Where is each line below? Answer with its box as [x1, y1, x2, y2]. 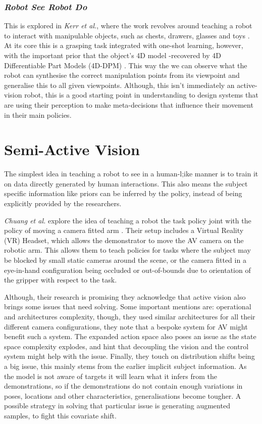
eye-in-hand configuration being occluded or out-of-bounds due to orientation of [4, 264, 251, 275]
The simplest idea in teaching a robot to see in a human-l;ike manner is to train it [4, 168, 258, 179]
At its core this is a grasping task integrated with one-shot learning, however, [4, 40, 243, 51]
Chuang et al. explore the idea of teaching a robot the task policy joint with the [4, 215, 251, 225]
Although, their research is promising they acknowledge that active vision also [4, 291, 246, 302]
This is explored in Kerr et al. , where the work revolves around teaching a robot [4, 20, 252, 31]
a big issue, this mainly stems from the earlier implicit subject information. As [4, 360, 247, 371]
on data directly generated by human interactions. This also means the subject [4, 178, 248, 189]
